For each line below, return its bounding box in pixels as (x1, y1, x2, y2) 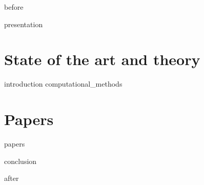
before (4, 2, 24, 12)
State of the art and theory (4, 49, 200, 70)
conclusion (4, 155, 37, 166)
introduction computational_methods (4, 78, 123, 89)
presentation (4, 18, 43, 29)
